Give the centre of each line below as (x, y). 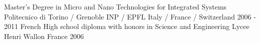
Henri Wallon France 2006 (44, 36)
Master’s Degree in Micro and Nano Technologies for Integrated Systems (115, 6)
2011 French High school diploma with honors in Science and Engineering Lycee (127, 26)
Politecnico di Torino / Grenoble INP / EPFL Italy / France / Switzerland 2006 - (130, 16)
